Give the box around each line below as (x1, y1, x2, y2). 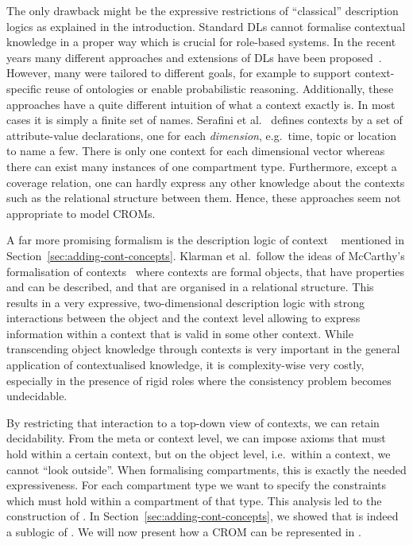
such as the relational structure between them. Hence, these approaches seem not (6, 189, 401, 206)
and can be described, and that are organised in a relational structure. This (6, 278, 374, 295)
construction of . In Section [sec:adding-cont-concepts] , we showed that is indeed (6, 508, 399, 524)
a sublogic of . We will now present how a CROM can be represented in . (6, 524, 361, 539)
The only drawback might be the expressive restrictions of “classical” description (6, 2, 399, 18)
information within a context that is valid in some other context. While (6, 325, 353, 341)
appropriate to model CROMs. (6, 204, 156, 221)
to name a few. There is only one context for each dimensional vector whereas (6, 142, 385, 159)
